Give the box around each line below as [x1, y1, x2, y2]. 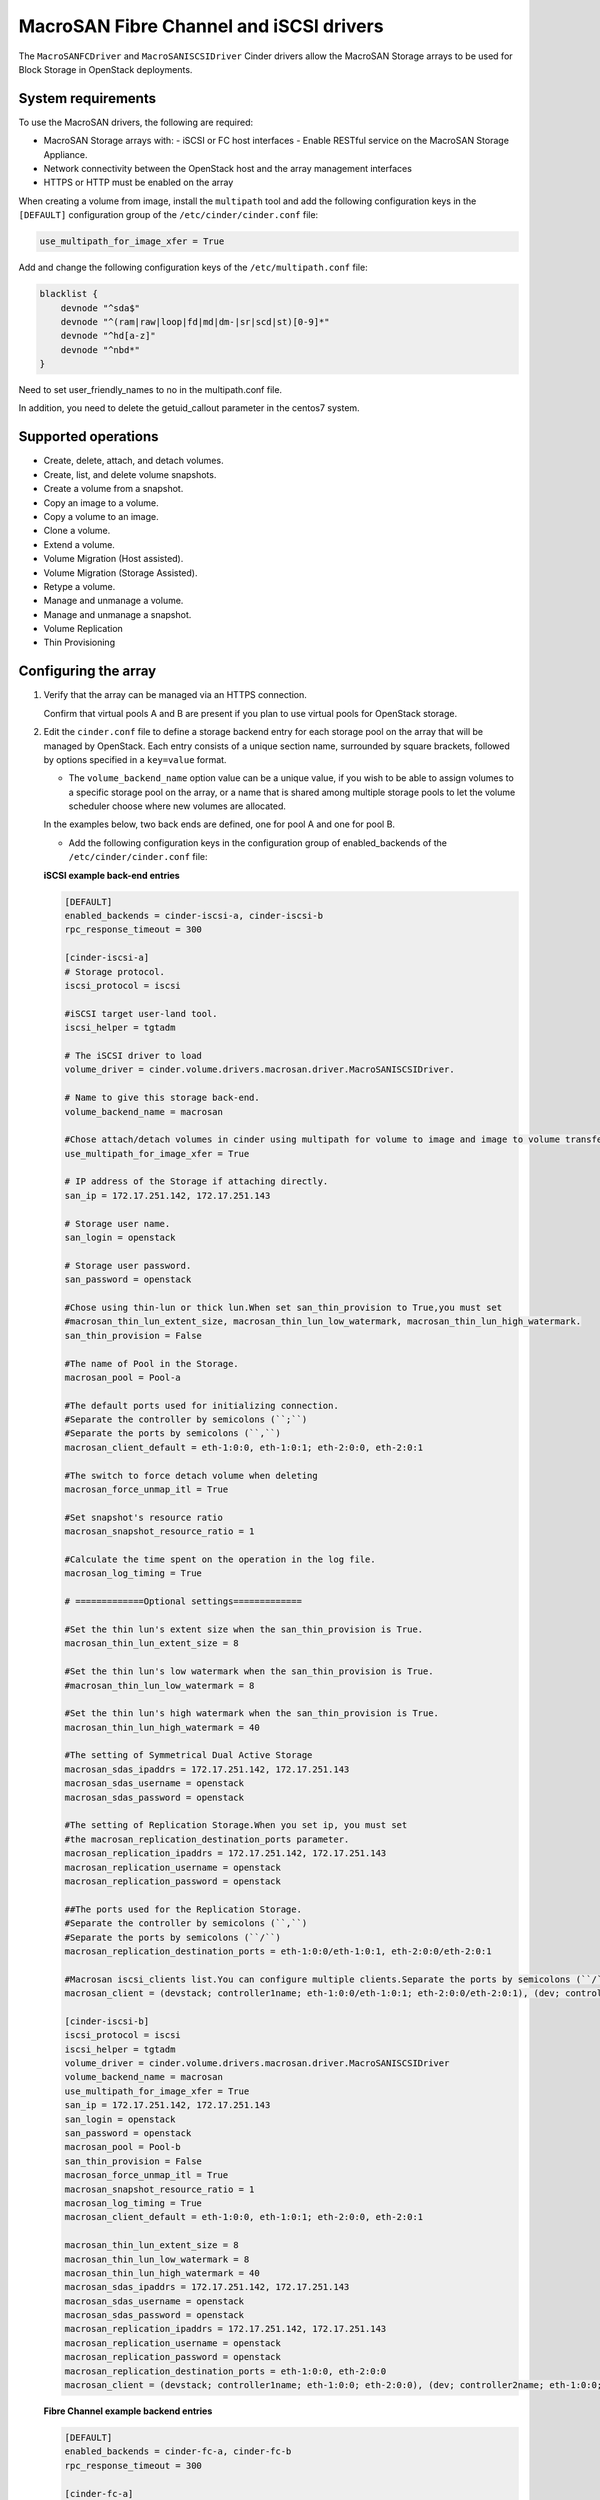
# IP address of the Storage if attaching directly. [64, 1176, 329, 1187]
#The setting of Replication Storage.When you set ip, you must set [64, 1820, 408, 1831]
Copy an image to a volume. [43, 496, 159, 509]
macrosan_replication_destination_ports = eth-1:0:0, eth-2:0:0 [64, 2365, 387, 2377]
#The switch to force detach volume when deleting [64, 1470, 319, 1481]
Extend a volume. [43, 538, 115, 550]
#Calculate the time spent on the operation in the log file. [64, 1554, 376, 1565]
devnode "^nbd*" [60, 344, 140, 355]
